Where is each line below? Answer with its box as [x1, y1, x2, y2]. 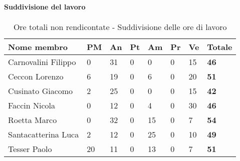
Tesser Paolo [8, 142, 52, 154]
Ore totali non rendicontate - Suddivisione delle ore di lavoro [13, 20, 227, 32]
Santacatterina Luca [8, 128, 79, 140]
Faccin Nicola [8, 99, 56, 111]
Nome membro [8, 40, 68, 52]
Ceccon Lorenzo [8, 70, 64, 82]
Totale [207, 40, 232, 52]
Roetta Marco [8, 113, 57, 125]
